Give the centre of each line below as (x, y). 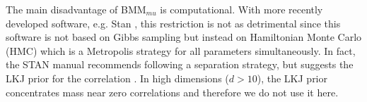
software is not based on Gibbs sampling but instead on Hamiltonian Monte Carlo (184, 37)
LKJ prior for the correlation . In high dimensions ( (117, 78)
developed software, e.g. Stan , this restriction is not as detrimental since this (173, 23)
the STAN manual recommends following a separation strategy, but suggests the (180, 64)
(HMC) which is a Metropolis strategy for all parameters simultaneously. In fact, (181, 50)
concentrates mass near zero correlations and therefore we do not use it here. (172, 92)
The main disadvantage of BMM (76, 9)
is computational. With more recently (241, 9)
